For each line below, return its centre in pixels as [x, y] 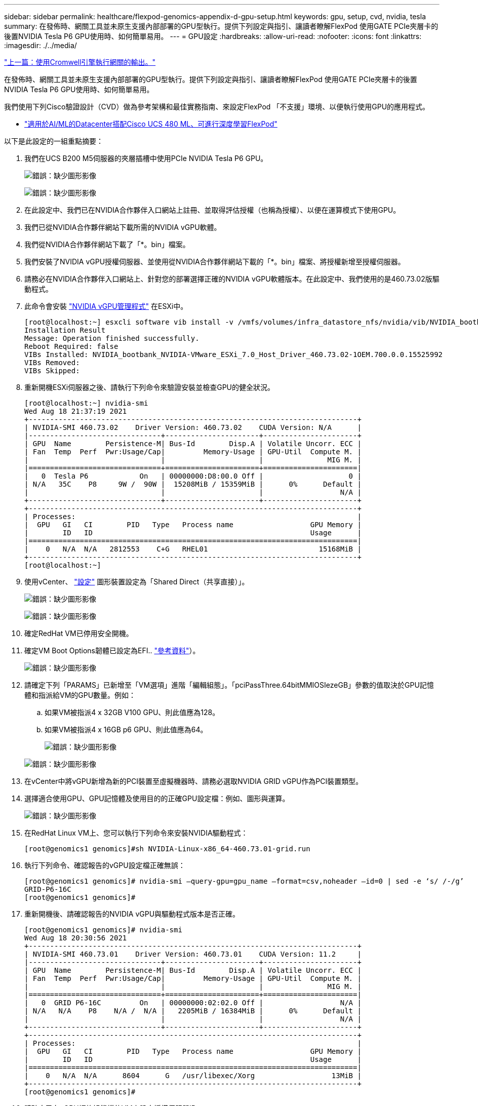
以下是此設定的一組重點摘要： [54, 141]
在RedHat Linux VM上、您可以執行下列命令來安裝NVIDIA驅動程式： [136, 833]
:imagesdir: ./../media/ [41, 45]
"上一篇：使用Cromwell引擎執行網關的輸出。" [80, 62]
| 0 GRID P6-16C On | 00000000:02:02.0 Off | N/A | [193, 1003]
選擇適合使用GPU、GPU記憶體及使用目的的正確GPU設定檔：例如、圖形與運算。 [157, 798]
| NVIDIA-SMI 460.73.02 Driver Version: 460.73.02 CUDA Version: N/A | [193, 427]
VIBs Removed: [52, 363]
